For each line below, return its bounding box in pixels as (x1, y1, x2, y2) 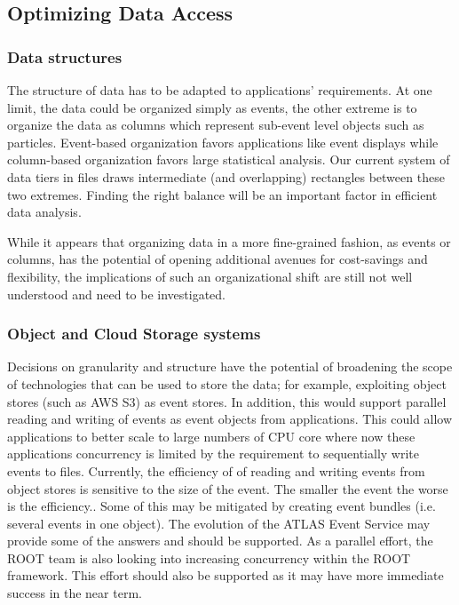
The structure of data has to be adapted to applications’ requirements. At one (7, 81, 432, 99)
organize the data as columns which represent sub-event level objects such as (7, 115, 424, 134)
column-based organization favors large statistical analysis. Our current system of (7, 150, 450, 169)
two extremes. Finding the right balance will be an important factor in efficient (7, 185, 438, 203)
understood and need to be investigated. (7, 284, 226, 303)
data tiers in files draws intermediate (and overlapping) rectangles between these (7, 167, 445, 186)
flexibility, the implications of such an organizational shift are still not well (7, 267, 413, 285)
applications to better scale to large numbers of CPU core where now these (7, 426, 415, 445)
